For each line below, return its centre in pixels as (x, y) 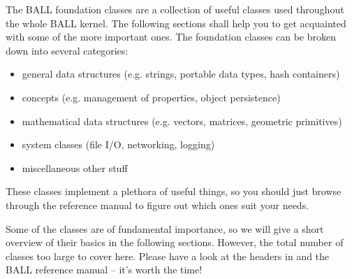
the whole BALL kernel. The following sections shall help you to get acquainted (176, 23)
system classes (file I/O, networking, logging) (118, 144)
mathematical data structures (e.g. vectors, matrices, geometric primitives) (182, 121)
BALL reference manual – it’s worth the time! (104, 270)
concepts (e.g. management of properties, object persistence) (151, 97)
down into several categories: (67, 50)
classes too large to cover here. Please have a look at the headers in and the (168, 256)
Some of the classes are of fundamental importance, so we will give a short (165, 228)
